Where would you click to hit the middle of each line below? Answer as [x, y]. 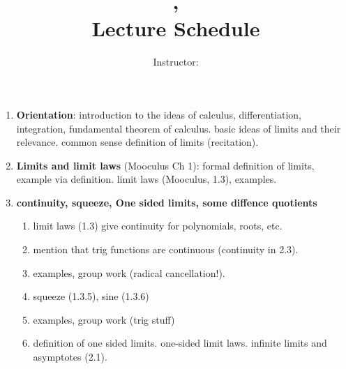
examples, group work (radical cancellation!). [129, 272]
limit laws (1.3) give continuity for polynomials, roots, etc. [158, 226]
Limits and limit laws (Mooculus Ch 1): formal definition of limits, [165, 165]
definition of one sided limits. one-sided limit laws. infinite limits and [180, 343]
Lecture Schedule [176, 28]
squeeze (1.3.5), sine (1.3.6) [91, 296]
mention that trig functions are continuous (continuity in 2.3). [166, 249]
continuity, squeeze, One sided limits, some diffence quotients [167, 202]
